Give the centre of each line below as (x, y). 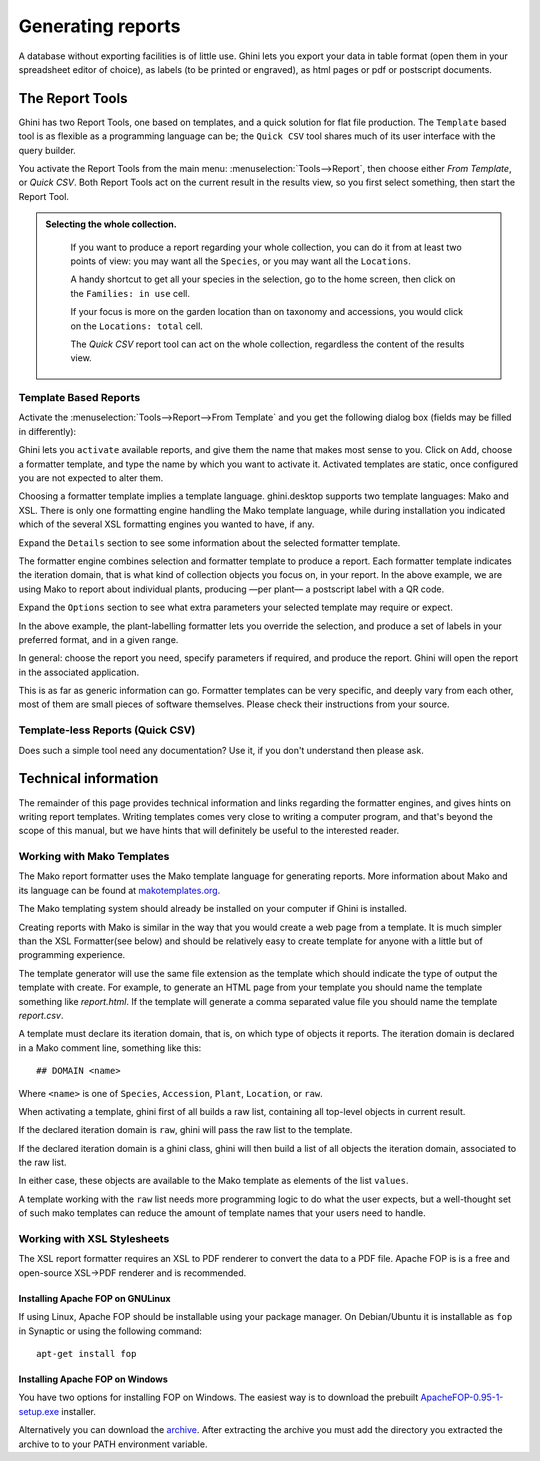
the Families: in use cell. (130, 293)
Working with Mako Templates (94, 857)
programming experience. (72, 955)
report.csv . (41, 1015)
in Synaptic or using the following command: (110, 1331)
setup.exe (39, 1411)
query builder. (47, 150)
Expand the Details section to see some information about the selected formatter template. (209, 542)
